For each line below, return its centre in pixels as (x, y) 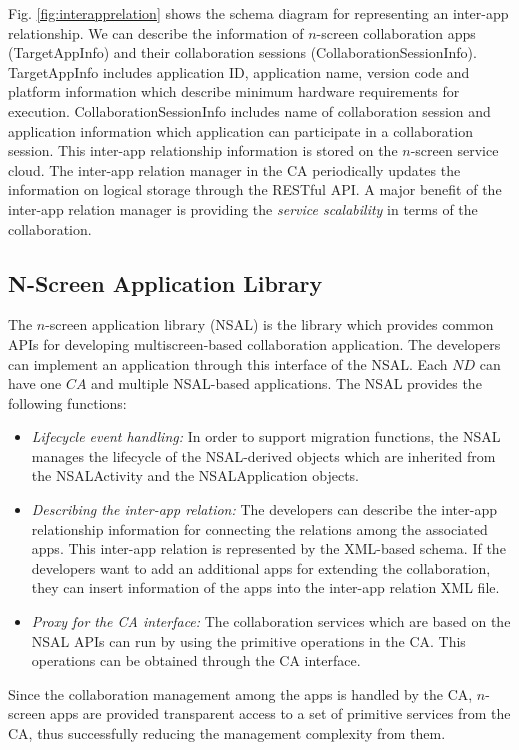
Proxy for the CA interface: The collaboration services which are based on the (271, 621)
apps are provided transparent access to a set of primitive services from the (280, 713)
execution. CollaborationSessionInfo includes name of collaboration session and (249, 110)
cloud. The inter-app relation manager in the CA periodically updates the (234, 169)
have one (35, 383)
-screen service (454, 150)
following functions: (67, 402)
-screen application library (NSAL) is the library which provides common (269, 324)
